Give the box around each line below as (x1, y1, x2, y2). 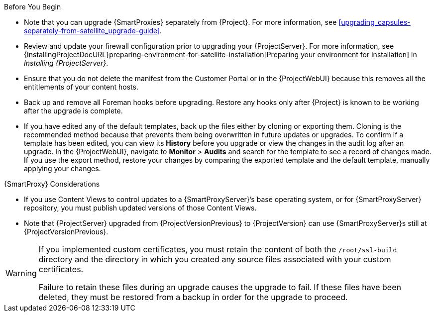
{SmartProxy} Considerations (4, 180, 100, 188)
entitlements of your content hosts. (24, 83, 138, 91)
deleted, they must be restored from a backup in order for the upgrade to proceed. (38, 292, 348, 302)
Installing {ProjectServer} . (24, 59, 109, 67)
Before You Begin (4, 2, 61, 11)
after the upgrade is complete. (24, 106, 123, 115)
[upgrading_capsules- (338, 18, 411, 26)
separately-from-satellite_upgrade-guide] (24, 26, 160, 35)
